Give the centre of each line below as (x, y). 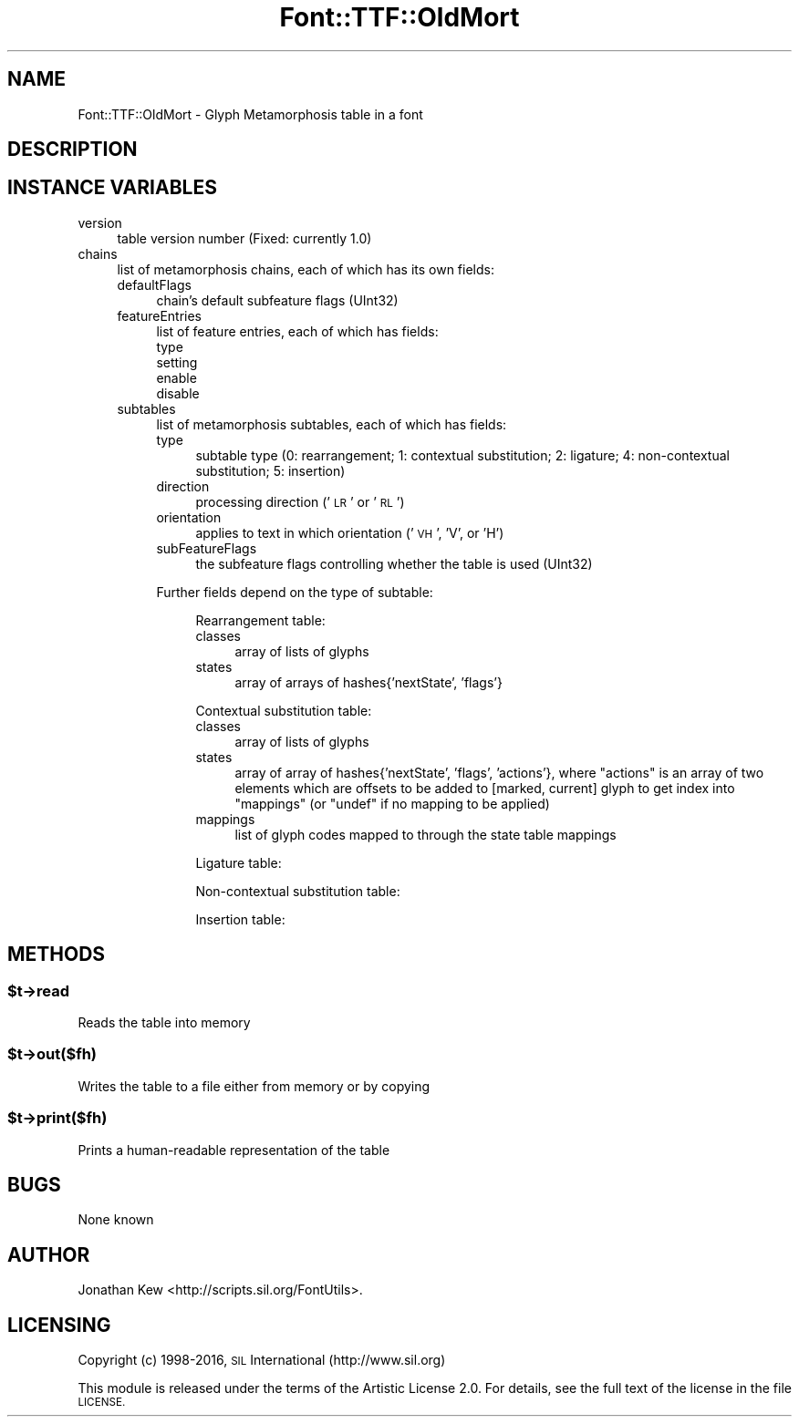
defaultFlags (154, 284)
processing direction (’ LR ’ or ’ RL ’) (300, 501)
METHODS (57, 954)
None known (116, 1220)
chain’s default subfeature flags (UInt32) (277, 300)
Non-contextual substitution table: (298, 891)
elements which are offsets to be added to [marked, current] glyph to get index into (485, 788)
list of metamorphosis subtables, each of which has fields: (332, 424)
